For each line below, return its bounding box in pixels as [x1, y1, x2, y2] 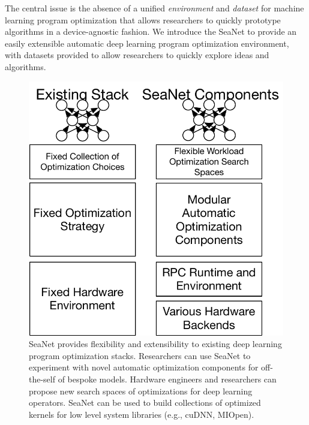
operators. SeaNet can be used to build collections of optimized [29, 396, 261, 409]
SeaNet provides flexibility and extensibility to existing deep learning [29, 337, 282, 350]
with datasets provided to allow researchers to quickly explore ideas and [5, 49, 269, 61]
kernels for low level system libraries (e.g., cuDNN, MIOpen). [29, 408, 254, 420]
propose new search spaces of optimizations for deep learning [29, 384, 253, 397]
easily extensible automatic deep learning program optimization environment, [5, 37, 289, 49]
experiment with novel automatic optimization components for [29, 361, 259, 373]
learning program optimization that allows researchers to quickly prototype [5, 13, 281, 26]
